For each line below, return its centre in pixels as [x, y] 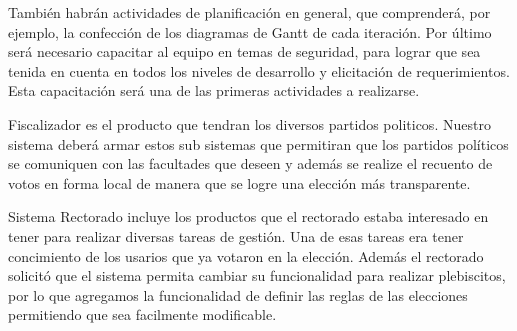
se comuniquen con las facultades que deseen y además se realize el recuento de [250, 163]
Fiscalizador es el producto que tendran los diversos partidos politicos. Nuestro [249, 123]
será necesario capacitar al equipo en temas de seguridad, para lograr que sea [244, 51]
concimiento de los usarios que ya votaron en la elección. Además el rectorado [246, 255]
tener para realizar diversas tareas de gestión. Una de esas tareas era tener [236, 235]
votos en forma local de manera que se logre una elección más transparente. [239, 182]
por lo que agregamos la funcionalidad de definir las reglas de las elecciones [238, 294]
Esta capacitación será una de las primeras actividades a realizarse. [214, 90]
